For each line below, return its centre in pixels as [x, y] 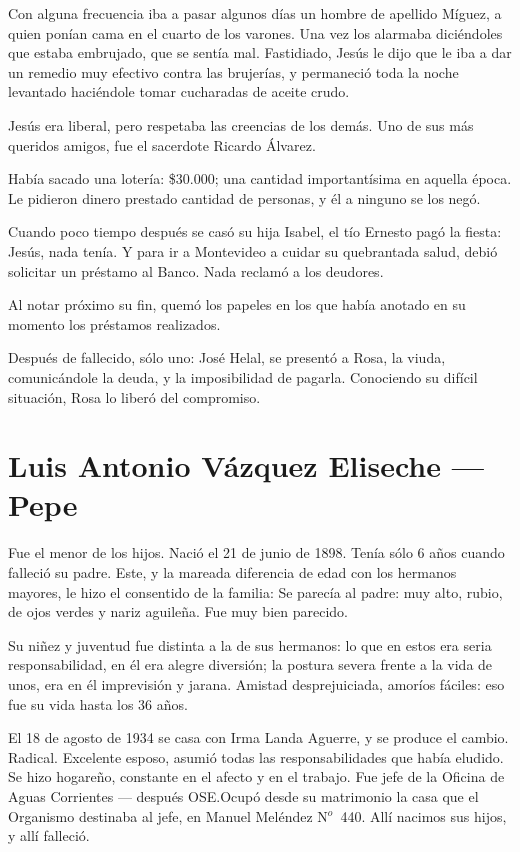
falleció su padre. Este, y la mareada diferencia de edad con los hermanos [232, 572]
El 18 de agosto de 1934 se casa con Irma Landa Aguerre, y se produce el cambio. [258, 737]
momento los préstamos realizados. [114, 323]
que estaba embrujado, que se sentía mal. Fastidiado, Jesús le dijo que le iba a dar [260, 52]
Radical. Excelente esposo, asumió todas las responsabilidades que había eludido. [256, 756]
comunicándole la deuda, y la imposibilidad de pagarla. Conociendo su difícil [243, 376]
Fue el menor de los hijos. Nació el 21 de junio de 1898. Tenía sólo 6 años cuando [256, 552]
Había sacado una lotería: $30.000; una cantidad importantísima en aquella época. [260, 178]
